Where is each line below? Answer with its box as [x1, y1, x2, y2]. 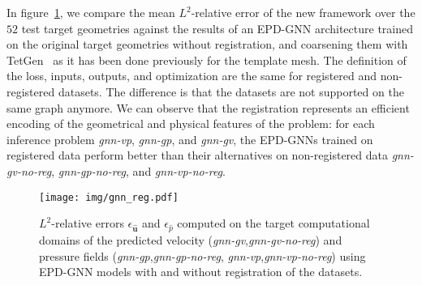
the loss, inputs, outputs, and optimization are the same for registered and [6, 67, 377, 84]
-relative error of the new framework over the [191, 4, 416, 20]
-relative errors [51, 215, 124, 232]
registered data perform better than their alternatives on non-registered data [6, 147, 388, 164]
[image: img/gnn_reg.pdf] [39, 191, 179, 203]
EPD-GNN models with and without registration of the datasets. [39, 263, 363, 280]
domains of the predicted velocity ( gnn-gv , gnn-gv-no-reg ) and [39, 231, 342, 248]
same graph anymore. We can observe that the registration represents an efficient [6, 99, 410, 116]
